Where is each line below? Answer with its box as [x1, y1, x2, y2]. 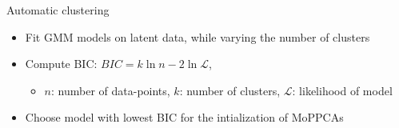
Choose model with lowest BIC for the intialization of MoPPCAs [25, 109, 344, 126]
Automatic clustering [6, 2, 110, 18]
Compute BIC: [25, 55, 98, 72]
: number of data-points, [51, 82, 170, 98]
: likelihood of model [292, 82, 393, 98]
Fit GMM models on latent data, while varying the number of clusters [25, 28, 370, 45]
